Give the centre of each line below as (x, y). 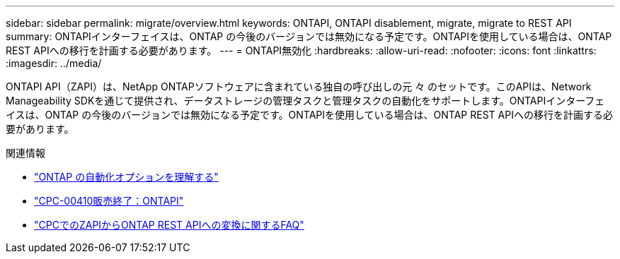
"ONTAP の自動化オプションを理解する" (126, 177)
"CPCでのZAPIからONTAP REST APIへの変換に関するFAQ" (169, 225)
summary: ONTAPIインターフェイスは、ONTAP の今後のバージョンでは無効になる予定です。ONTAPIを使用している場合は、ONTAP (309, 36)
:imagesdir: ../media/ (54, 63)
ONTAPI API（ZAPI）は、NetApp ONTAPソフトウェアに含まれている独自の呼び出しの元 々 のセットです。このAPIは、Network (299, 86)
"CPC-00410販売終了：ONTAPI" (109, 201)
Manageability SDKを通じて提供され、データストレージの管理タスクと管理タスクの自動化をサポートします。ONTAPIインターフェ (305, 101)
